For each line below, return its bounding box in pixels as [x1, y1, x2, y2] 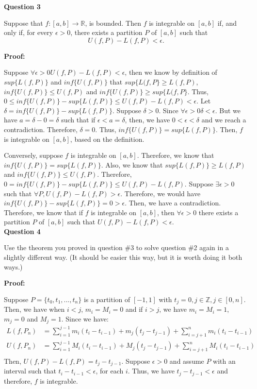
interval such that [4, 366, 56, 376]
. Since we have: [61, 313, 109, 323]
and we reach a [201, 115, 246, 125]
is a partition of [83, 294, 130, 304]
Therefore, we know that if [4, 207, 83, 217]
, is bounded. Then [85, 17, 141, 28]
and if [125, 304, 143, 314]
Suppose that [4, 17, 43, 28]
